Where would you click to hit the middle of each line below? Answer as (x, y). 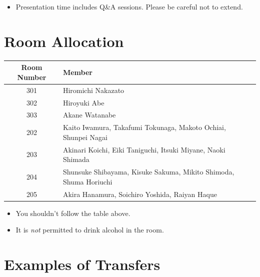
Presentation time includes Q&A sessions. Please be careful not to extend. (129, 6)
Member (77, 72)
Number (32, 77)
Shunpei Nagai (85, 137)
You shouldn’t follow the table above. (73, 213)
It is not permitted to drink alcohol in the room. (90, 230)
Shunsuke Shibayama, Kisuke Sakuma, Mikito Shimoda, (148, 172)
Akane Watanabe (89, 115)
